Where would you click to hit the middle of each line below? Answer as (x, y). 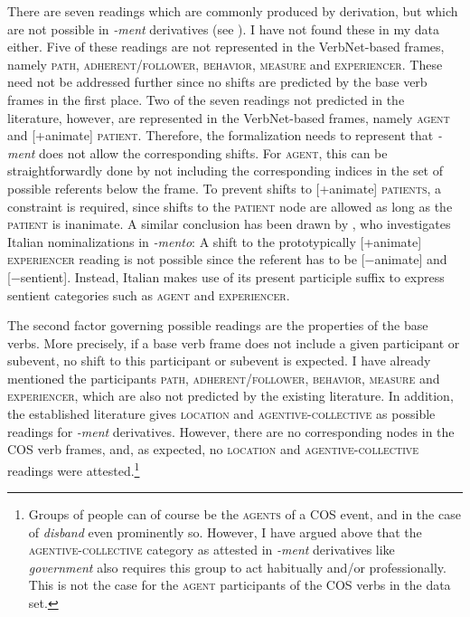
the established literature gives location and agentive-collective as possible (221, 414)
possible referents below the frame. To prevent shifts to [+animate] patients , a (225, 188)
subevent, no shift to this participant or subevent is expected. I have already (219, 361)
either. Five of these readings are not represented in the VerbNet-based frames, (226, 47)
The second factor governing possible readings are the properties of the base (218, 325)
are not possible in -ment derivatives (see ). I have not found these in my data (224, 28)
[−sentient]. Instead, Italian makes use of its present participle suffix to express (226, 276)
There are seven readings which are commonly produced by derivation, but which (233, 11)
